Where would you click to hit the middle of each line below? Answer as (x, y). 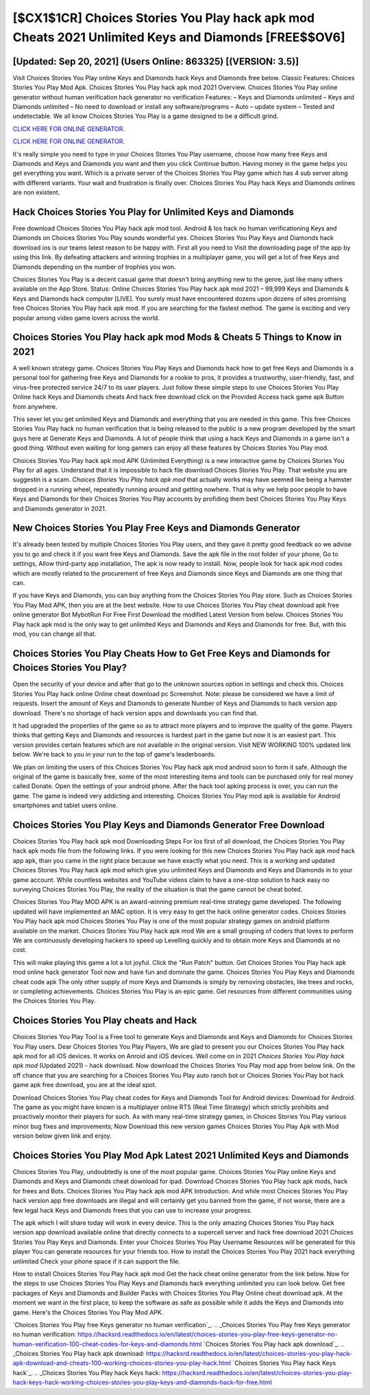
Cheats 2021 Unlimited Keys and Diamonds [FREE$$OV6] (179, 37)
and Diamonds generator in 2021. (60, 508)
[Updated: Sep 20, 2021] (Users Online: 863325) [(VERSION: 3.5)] (156, 61)
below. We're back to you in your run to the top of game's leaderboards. (114, 754)
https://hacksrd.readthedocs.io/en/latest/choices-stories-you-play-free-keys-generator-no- (208, 1335)
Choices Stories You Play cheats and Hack (105, 1021)
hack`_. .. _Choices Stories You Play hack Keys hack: (87, 1372)
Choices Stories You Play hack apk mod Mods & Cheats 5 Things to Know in (177, 337)
